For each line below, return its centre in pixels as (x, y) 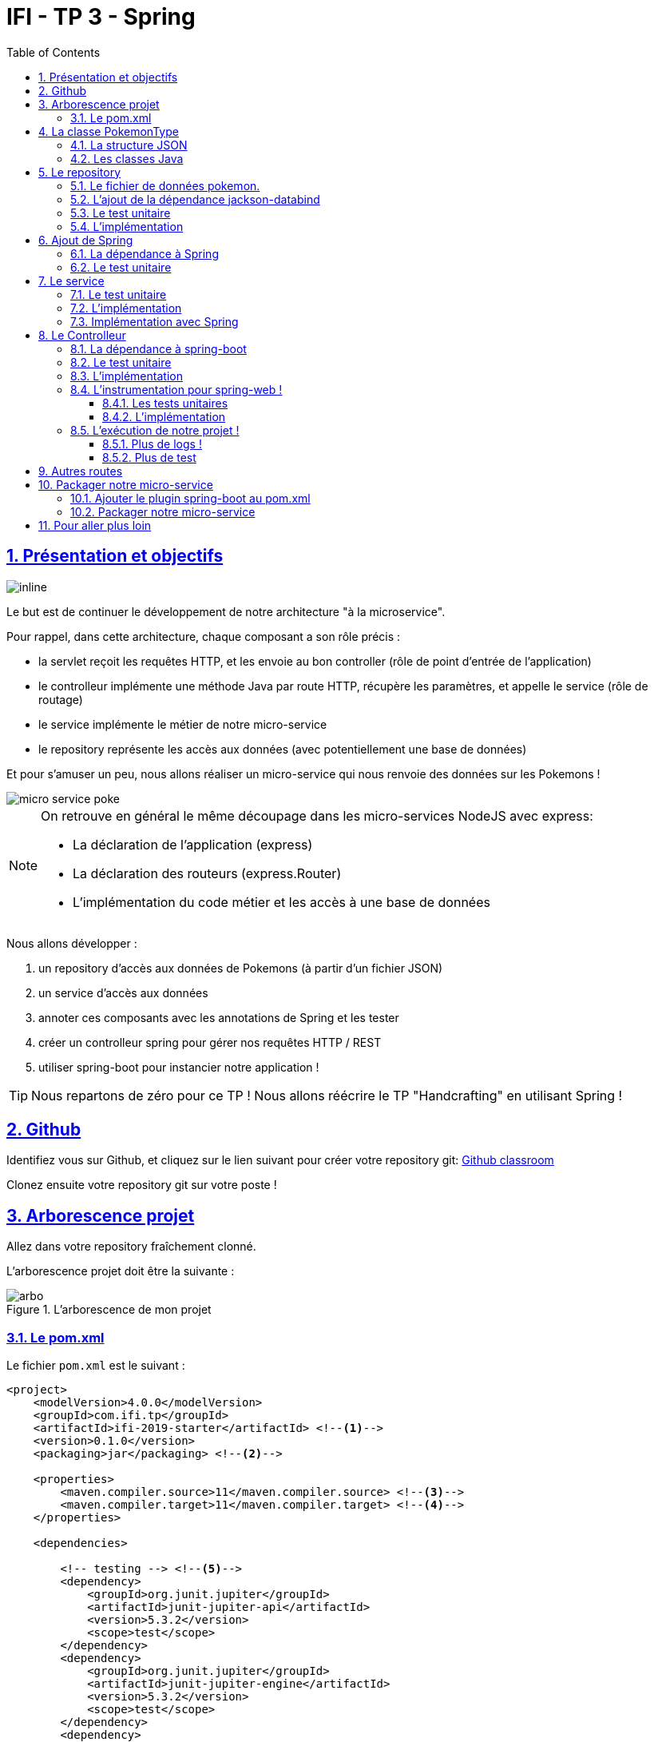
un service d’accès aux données (123, 992)
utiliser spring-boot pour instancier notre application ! (179, 1067)
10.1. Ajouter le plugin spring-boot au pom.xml (190, 498)
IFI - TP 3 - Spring (101, 17)
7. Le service (71, 280)
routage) (61, 699)
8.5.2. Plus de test (149, 457)
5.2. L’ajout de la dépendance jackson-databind (195, 199)
